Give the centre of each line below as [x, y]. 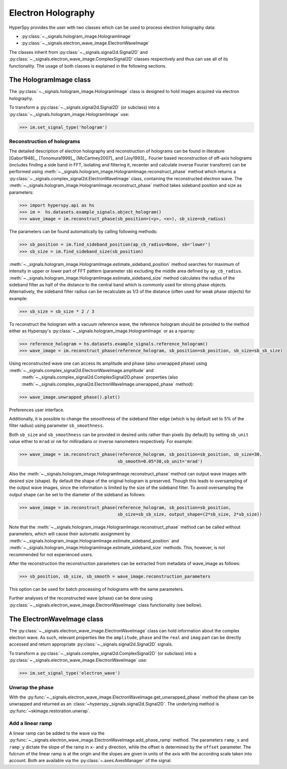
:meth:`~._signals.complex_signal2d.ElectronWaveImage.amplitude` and [81, 370]
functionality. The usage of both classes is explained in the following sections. [88, 66]
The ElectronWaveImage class [56, 619]
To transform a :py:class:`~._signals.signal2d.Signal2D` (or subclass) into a [84, 107]
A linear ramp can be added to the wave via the [57, 733]
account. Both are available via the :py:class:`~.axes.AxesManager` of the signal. [90, 761]
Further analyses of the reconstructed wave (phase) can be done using [81, 598]
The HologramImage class [50, 80]
